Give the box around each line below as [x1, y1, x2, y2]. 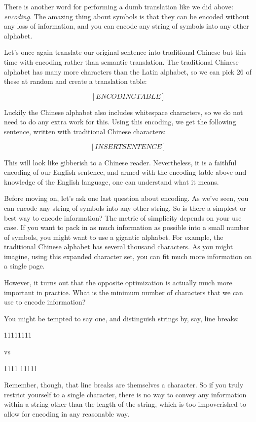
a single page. [4, 261, 45, 271]
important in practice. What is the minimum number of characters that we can [4, 287, 243, 297]
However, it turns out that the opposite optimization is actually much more [4, 277, 232, 288]
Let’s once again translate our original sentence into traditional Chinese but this [4, 47, 247, 57]
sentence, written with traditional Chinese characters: [4, 126, 166, 136]
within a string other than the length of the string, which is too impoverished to [4, 399, 246, 409]
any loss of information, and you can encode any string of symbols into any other [4, 21, 249, 31]
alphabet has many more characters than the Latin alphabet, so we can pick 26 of [4, 66, 252, 77]
